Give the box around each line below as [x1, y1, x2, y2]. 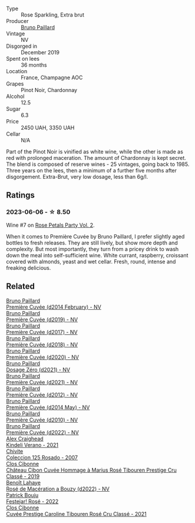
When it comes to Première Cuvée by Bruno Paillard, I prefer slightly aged [6, 233, 185, 240]
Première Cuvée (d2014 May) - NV [6, 404, 90, 411]
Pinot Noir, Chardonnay [21, 87, 78, 93]
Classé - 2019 [6, 472, 40, 480]
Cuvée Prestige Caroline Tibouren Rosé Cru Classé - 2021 [6, 510, 147, 517]
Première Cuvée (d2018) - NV [6, 341, 78, 348]
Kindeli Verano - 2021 [6, 441, 59, 448]
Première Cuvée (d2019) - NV [6, 316, 78, 323]
